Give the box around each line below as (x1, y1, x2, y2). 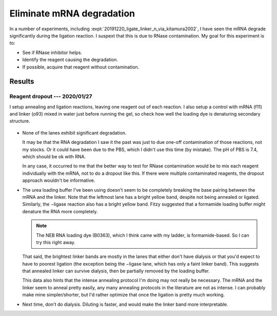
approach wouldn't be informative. (22, 177, 95, 183)
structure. (9, 118, 30, 124)
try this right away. (36, 239, 75, 245)
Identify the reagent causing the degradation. (22, 57, 118, 63)
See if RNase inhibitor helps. (22, 49, 82, 55)
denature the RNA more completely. (22, 208, 98, 214)
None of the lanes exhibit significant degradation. (22, 129, 127, 136)
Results (9, 77, 34, 86)
